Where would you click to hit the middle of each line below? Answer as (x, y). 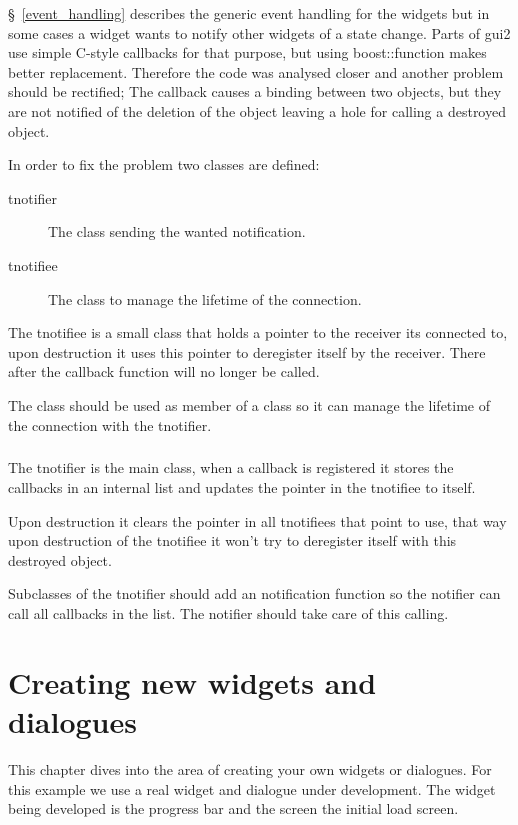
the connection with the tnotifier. (110, 424)
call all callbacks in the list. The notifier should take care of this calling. (228, 613)
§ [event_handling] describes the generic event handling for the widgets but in (249, 13)
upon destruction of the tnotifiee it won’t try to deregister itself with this (232, 540)
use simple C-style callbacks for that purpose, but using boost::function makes (247, 52)
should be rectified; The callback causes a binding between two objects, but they (255, 91)
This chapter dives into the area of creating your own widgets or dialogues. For (250, 768)
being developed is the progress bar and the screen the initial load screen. (233, 808)
